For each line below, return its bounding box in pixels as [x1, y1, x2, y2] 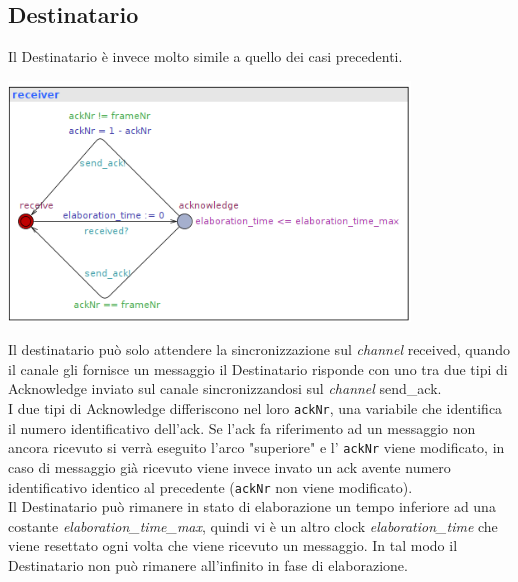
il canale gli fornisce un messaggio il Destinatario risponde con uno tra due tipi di [8, 358, 508, 379]
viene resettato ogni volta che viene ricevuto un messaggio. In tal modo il [8, 535, 458, 556]
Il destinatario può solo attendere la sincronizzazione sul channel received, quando [8, 339, 510, 360]
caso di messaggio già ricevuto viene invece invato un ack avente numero [8, 456, 451, 477]
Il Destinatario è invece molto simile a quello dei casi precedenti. [8, 46, 403, 67]
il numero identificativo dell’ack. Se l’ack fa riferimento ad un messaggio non [8, 417, 476, 438]
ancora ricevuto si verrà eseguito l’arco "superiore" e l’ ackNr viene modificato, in [8, 437, 505, 458]
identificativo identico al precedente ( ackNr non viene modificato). [8, 476, 413, 497]
